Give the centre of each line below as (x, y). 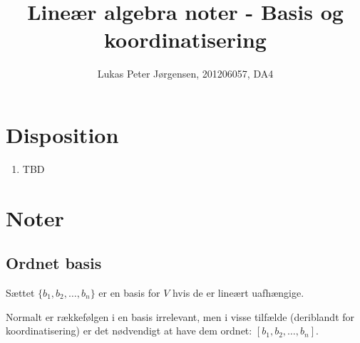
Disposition (62, 134)
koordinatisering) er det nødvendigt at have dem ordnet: (129, 331)
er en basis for (129, 293)
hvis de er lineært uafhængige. (238, 293)
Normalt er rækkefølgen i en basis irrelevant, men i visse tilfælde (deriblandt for (180, 316)
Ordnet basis (54, 263)
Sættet (20, 293)
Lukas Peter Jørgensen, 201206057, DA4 (185, 74)
